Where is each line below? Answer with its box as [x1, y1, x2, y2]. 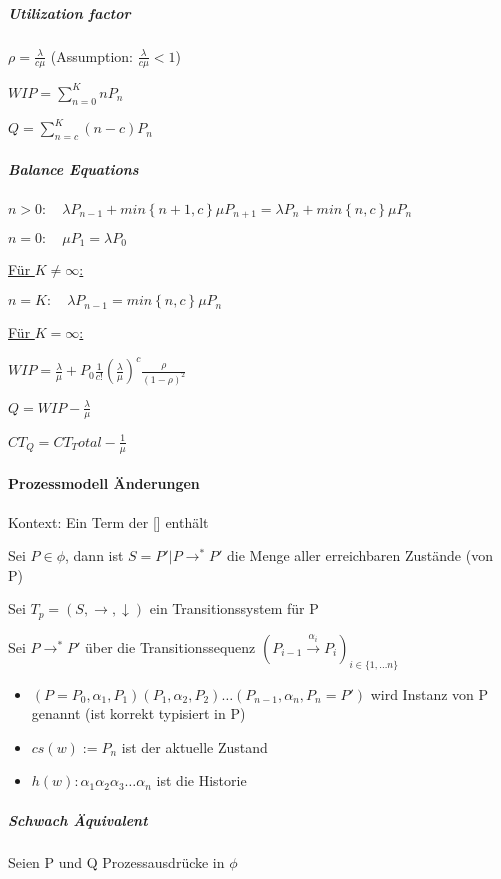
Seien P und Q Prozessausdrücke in [8, 852, 225, 873]
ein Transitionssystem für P [149, 598, 319, 619]
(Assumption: [50, 45, 133, 66]
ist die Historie [156, 770, 247, 791]
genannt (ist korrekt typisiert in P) [31, 703, 246, 724]
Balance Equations [8, 158, 139, 179]
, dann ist [65, 545, 124, 566]
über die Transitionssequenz [85, 636, 256, 657]
